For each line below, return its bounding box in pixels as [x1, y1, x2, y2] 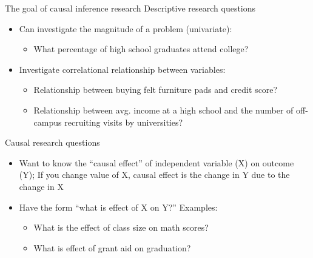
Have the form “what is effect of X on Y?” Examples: [19, 200, 218, 213]
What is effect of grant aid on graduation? [33, 241, 191, 254]
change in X [19, 180, 64, 192]
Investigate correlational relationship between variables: [19, 63, 226, 75]
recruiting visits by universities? [64, 115, 183, 128]
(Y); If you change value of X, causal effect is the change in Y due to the [19, 168, 290, 181]
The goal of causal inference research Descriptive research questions [5, 2, 256, 14]
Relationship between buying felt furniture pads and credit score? [33, 83, 278, 96]
